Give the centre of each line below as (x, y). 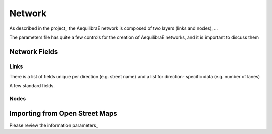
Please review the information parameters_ (54, 125)
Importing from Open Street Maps (63, 113)
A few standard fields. (32, 86)
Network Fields (34, 52)
